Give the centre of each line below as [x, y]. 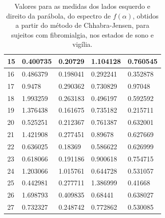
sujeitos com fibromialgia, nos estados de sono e [82, 34]
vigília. [82, 44]
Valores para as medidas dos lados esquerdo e [82, 6]
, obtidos [145, 15]
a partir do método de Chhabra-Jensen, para [82, 25]
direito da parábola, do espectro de [58, 15]
